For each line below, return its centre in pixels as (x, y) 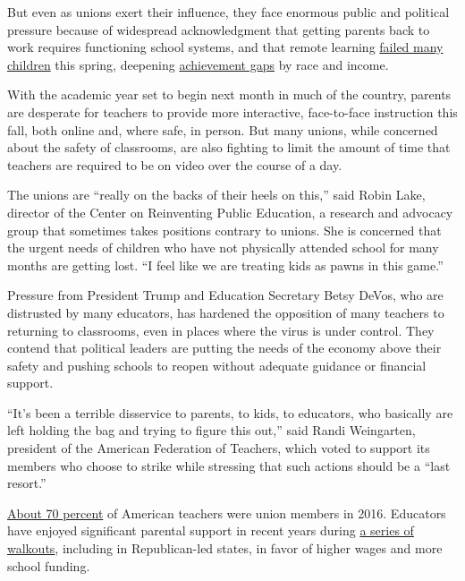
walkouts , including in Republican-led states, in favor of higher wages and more (225, 548)
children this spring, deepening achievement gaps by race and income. (198, 64)
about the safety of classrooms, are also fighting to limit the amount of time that (229, 147)
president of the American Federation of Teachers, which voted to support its (219, 448)
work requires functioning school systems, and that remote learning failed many (225, 47)
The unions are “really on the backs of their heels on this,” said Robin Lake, (216, 195)
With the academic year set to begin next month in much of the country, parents (229, 94)
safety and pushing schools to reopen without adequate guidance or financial (217, 365)
